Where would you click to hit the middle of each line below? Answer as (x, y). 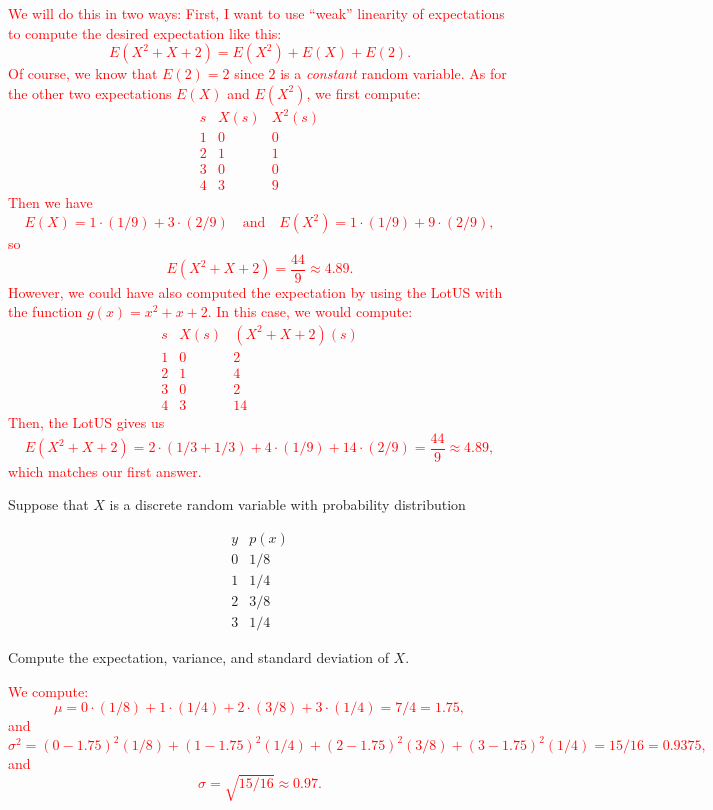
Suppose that (48, 504)
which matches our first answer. (105, 470)
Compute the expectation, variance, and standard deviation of (198, 657)
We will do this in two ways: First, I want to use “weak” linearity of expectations (256, 13)
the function (45, 311)
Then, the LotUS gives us (86, 422)
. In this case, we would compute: (310, 311)
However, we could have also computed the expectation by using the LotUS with (255, 291)
